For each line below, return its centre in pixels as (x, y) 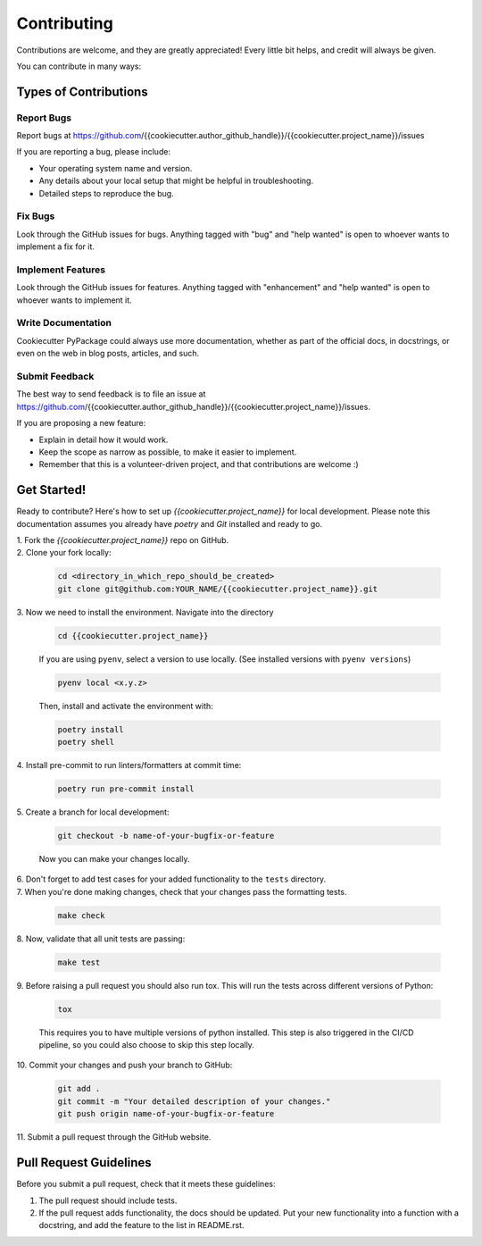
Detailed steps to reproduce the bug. (106, 193)
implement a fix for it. (56, 247)
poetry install (91, 729)
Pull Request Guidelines (84, 1162)
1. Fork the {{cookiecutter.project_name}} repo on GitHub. (123, 540)
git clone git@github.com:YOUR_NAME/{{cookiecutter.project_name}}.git (218, 589)
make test (79, 962)
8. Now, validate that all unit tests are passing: (101, 939)
